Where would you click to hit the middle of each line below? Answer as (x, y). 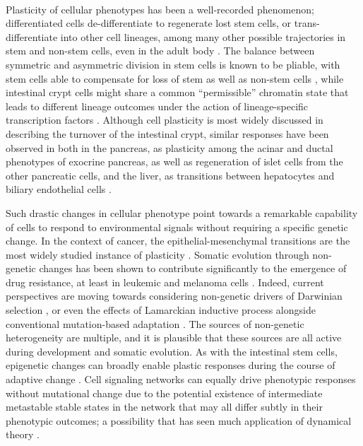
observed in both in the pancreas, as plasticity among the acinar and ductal (169, 147)
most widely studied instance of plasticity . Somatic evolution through (157, 254)
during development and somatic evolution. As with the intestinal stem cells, (172, 351)
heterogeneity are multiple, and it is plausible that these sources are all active (174, 338)
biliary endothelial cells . (59, 189)
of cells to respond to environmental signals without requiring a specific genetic (177, 227)
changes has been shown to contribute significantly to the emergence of (193, 268)
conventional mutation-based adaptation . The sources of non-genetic (155, 323)
